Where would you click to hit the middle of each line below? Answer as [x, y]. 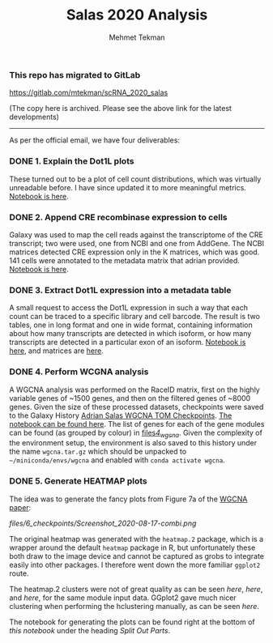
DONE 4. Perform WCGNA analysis [79, 372]
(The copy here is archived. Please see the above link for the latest [120, 109]
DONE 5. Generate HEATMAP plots [79, 481]
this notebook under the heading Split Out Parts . [90, 630]
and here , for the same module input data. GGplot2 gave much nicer [123, 598]
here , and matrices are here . [56, 351]
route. [19, 573]
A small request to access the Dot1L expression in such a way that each [128, 308]
